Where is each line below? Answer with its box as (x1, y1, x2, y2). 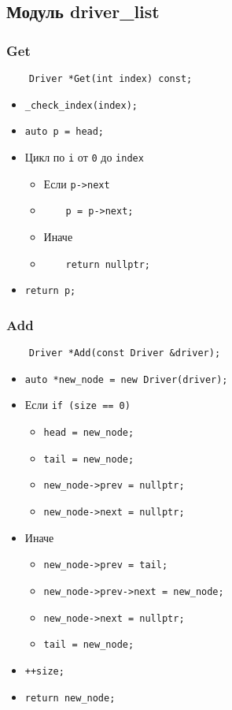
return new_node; (24, 692, 116, 704)
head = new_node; (43, 427, 134, 439)
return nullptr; (65, 258, 150, 270)
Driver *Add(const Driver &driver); (28, 348, 221, 359)
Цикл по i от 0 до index (24, 148, 144, 165)
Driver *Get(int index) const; (28, 73, 193, 84)
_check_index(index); (24, 99, 138, 111)
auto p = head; (24, 126, 105, 138)
